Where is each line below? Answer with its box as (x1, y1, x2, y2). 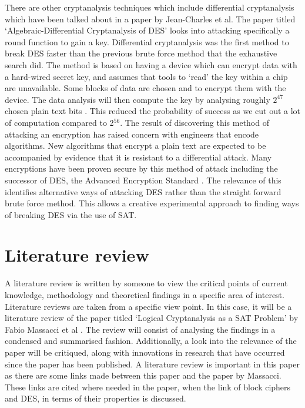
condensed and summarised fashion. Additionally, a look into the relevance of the (5, 335, 297, 347)
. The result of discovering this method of (120, 116, 269, 128)
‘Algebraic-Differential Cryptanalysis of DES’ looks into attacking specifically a (5, 24, 290, 36)
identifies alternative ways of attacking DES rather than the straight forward (5, 185, 281, 198)
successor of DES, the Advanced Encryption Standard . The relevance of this (5, 173, 281, 186)
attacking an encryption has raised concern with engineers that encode (5, 128, 259, 140)
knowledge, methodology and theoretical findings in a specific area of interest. (5, 289, 284, 300)
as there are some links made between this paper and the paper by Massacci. (5, 369, 281, 382)
